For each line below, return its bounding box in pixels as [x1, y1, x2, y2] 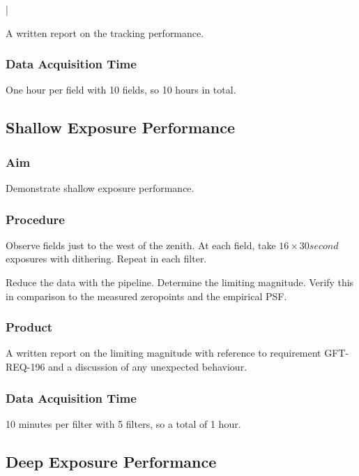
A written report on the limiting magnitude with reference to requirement [6, 345, 321, 360]
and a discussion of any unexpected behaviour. [48, 359, 247, 373]
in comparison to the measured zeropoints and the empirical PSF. [6, 288, 287, 303]
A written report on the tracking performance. [6, 25, 204, 40]
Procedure [6, 210, 65, 228]
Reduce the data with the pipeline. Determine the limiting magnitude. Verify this [6, 275, 354, 289]
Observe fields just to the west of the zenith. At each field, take [6, 237, 276, 252]
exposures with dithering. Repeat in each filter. [6, 251, 207, 266]
